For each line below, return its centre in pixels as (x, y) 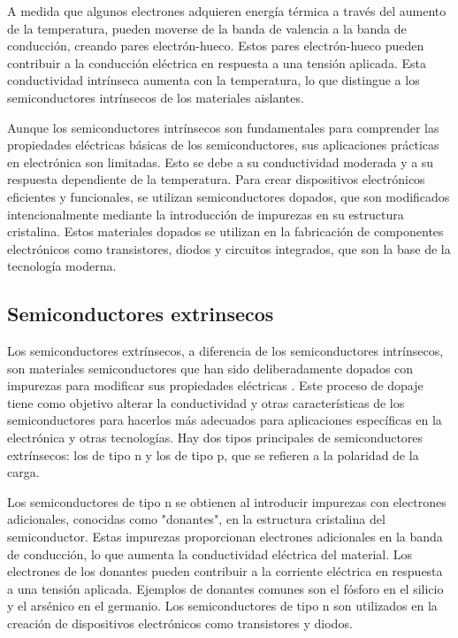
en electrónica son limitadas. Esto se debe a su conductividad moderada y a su (221, 161)
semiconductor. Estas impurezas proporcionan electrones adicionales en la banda (225, 537)
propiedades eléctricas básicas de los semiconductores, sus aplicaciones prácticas (223, 145)
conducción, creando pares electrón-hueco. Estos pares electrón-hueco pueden (216, 46)
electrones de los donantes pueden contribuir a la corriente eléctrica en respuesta (225, 571)
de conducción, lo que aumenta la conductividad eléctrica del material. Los (210, 553)
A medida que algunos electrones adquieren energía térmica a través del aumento (227, 11)
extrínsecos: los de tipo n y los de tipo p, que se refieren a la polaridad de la (213, 454)
